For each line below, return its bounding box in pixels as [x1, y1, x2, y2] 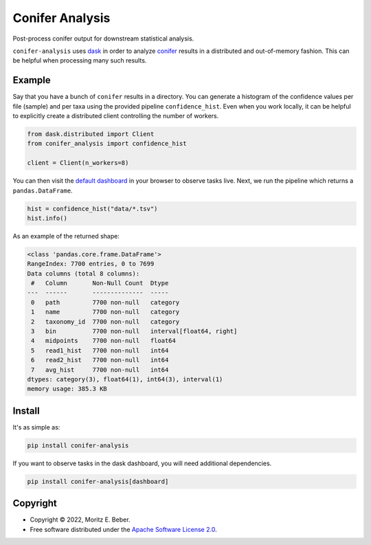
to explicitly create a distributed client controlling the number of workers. [12, 112, 219, 120]
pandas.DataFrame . [12, 186, 73, 194]
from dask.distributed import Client [27, 131, 155, 137]
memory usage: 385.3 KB [27, 385, 108, 393]
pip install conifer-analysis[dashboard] [27, 478, 169, 485]
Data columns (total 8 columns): [27, 269, 140, 278]
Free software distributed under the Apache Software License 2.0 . [30, 525, 217, 533]
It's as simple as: [12, 423, 60, 431]
